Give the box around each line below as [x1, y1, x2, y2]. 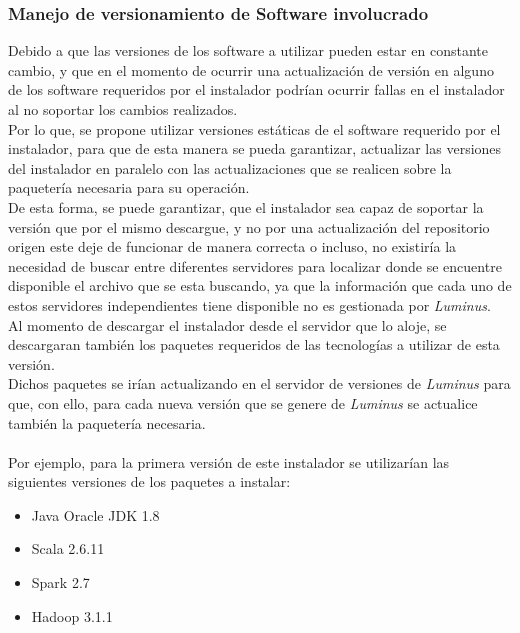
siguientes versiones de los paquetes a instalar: [8, 471, 291, 492]
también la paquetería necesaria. [8, 412, 206, 433]
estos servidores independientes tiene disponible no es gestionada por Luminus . [8, 294, 491, 315]
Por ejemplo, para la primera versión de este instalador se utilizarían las [8, 451, 450, 472]
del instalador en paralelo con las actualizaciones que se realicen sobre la [8, 157, 452, 178]
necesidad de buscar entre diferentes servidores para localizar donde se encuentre [8, 255, 502, 276]
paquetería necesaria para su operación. [8, 177, 250, 198]
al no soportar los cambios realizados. [8, 99, 238, 119]
